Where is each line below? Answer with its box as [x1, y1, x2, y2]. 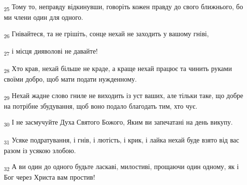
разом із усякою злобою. [4, 145, 76, 155]
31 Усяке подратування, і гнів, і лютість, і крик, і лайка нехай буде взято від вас [4, 134, 239, 146]
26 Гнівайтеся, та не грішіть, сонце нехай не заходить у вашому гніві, [4, 28, 209, 40]
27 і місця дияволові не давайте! [4, 45, 98, 57]
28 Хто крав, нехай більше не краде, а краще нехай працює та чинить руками [4, 63, 232, 74]
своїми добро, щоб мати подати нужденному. [4, 74, 137, 84]
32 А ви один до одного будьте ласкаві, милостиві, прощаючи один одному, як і [4, 161, 239, 173]
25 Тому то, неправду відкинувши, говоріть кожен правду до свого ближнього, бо [4, 1, 243, 13]
